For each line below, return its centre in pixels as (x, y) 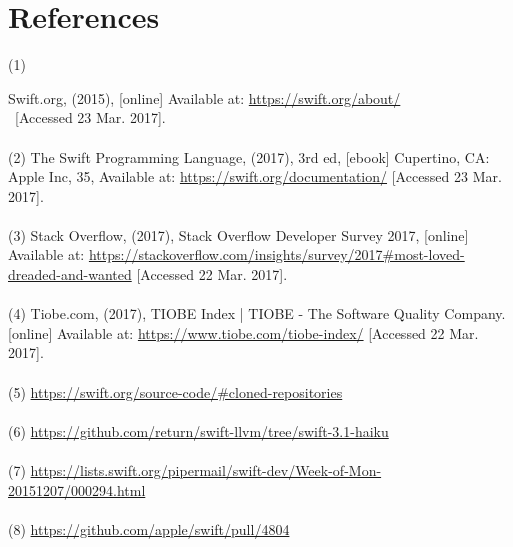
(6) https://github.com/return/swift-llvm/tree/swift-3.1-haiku (198, 430)
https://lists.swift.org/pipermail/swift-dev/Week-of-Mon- (206, 470)
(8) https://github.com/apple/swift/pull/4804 (149, 528)
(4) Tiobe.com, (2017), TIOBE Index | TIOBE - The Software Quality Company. (257, 313)
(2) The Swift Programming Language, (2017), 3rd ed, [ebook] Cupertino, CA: (249, 156)
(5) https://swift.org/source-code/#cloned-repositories (175, 391)
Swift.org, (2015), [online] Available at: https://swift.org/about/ (204, 97)
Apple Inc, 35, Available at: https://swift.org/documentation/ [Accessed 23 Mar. (255, 176)
